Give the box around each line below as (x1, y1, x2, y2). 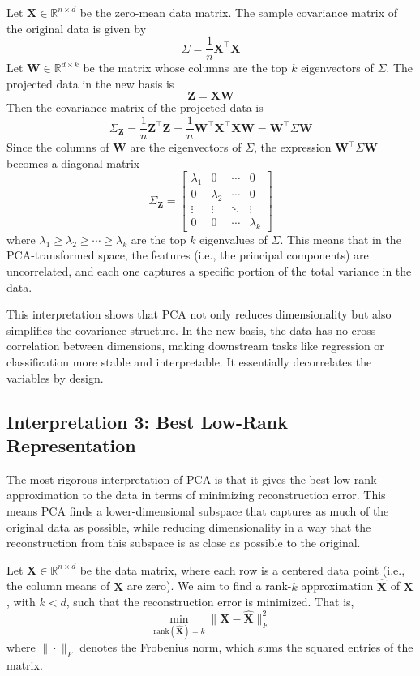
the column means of (6, 577, 110, 594)
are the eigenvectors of (130, 139, 242, 156)
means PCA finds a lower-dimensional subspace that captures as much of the (6, 502, 389, 519)
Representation (6, 432, 136, 457)
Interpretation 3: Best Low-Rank (6, 409, 288, 434)
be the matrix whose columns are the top (83, 59, 288, 76)
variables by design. (6, 369, 104, 386)
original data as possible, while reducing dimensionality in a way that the (6, 518, 371, 535)
